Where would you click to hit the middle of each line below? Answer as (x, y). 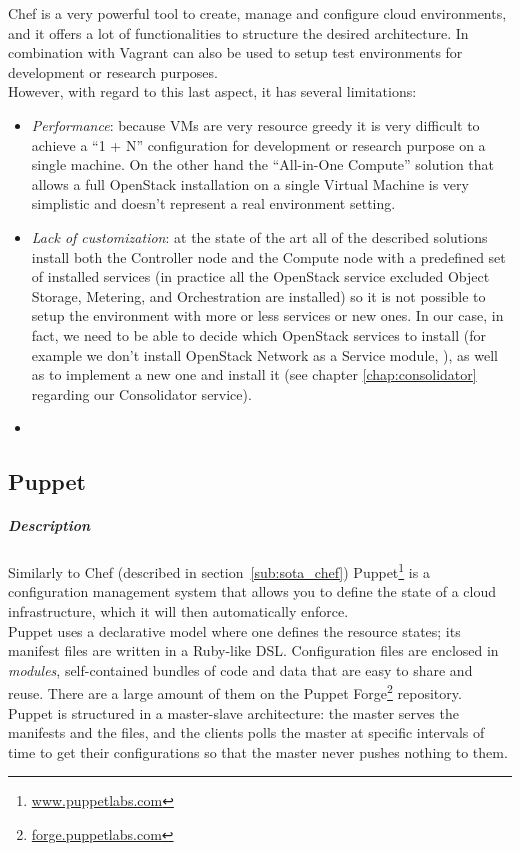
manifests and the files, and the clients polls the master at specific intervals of (246, 732)
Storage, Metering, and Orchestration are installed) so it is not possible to (258, 295)
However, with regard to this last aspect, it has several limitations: (212, 91)
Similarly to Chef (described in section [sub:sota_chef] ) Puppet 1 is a (219, 570)
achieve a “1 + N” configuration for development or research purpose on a (258, 144)
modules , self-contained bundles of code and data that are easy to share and (240, 669)
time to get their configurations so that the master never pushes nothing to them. (258, 751)
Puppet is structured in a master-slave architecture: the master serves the (233, 712)
